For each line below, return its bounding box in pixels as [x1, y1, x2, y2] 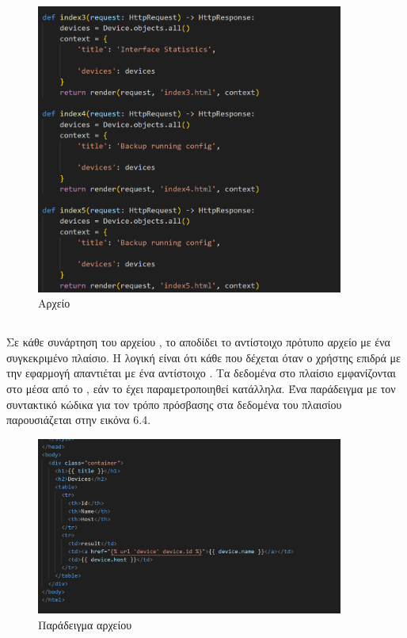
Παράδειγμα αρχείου [38, 616, 132, 632]
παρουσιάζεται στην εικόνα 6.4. [6, 411, 151, 428]
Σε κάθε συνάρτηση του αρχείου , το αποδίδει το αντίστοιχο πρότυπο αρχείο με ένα [6, 334, 390, 350]
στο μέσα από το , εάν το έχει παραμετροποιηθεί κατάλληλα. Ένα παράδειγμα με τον [6, 380, 396, 396]
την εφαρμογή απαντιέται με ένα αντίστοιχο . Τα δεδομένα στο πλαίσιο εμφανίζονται [6, 365, 396, 381]
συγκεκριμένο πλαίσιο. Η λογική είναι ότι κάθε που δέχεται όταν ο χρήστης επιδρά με [6, 349, 401, 365]
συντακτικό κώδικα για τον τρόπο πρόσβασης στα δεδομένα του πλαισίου [6, 395, 342, 412]
